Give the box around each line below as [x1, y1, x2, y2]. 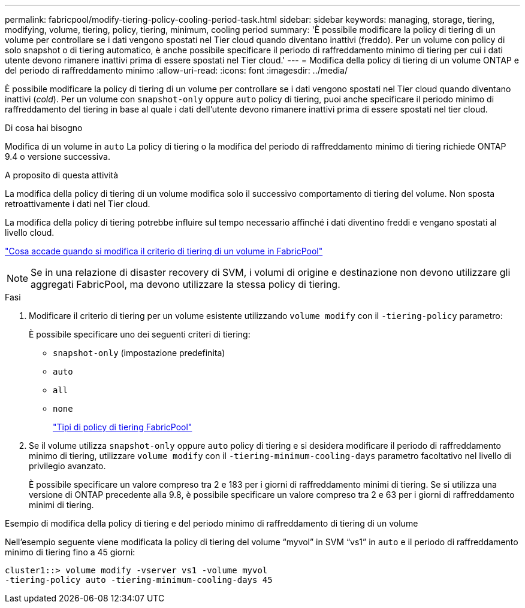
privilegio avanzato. [29, 461, 106, 471]
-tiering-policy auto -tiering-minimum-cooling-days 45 [5, 575, 273, 585]
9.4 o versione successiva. [5, 151, 110, 162]
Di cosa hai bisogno [5, 123, 83, 133]
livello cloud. [5, 227, 55, 238]
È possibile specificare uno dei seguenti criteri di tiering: [29, 329, 251, 339]
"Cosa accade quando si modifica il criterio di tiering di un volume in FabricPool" [5, 246, 323, 256]
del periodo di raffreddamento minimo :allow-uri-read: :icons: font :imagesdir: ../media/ [5, 65, 348, 75]
